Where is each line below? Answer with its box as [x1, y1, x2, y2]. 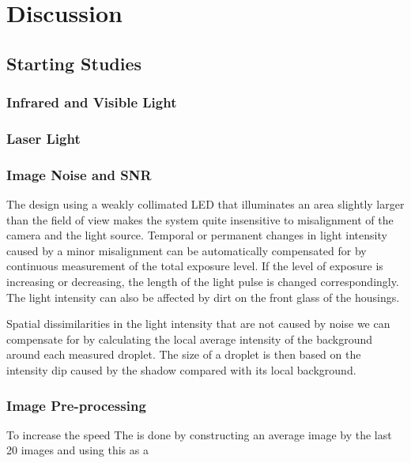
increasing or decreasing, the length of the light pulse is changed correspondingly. [6, 273, 399, 290]
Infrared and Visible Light [6, 92, 177, 112]
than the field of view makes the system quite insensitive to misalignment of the [6, 211, 394, 228]
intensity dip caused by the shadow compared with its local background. [6, 362, 356, 378]
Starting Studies [6, 51, 142, 75]
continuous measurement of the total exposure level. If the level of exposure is [6, 258, 383, 274]
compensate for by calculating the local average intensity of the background [6, 330, 373, 347]
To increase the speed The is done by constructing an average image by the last [6, 426, 392, 442]
